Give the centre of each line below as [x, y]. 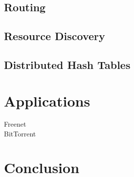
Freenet [15, 124]
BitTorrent [20, 134]
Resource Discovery [55, 36]
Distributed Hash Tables [67, 64]
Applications [47, 100]
